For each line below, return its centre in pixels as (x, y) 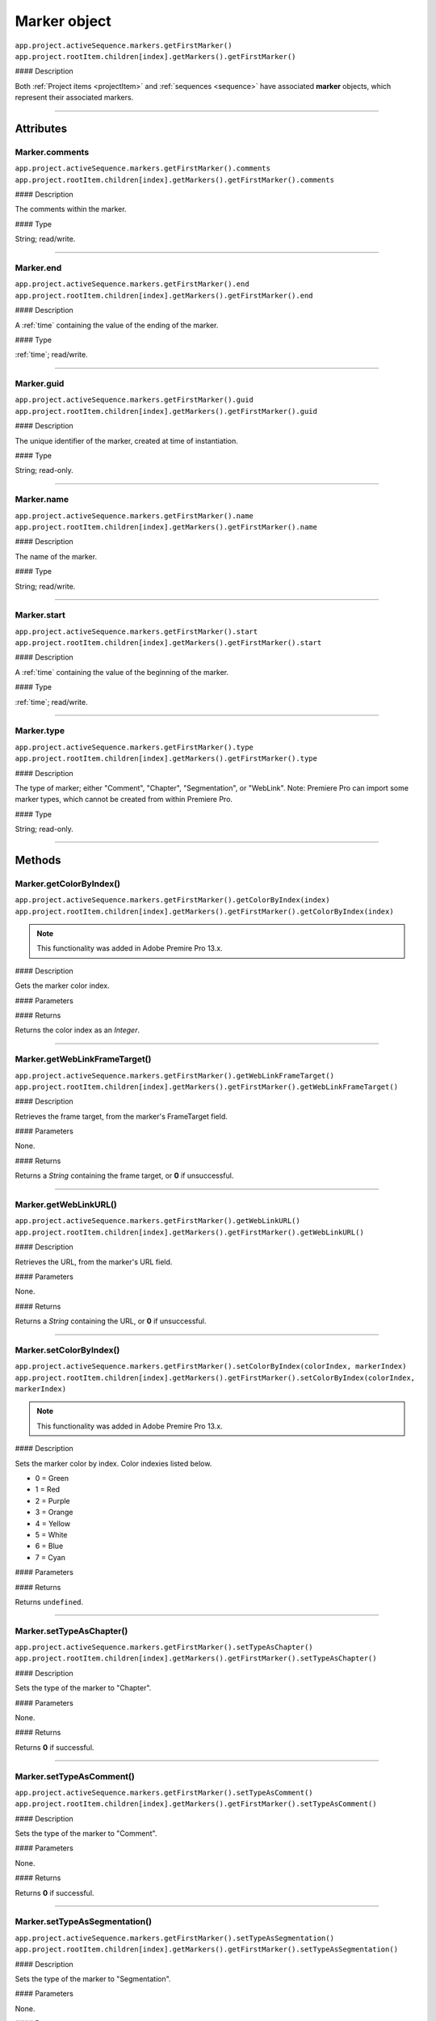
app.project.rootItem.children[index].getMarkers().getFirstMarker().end (164, 295)
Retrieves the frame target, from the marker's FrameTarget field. (121, 1116)
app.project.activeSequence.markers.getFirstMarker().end (132, 284)
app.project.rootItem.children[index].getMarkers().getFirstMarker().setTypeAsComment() (196, 1804)
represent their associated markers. (74, 98)
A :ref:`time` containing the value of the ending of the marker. (117, 325)
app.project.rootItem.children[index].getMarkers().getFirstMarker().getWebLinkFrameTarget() (207, 1086)
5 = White (51, 1534)
